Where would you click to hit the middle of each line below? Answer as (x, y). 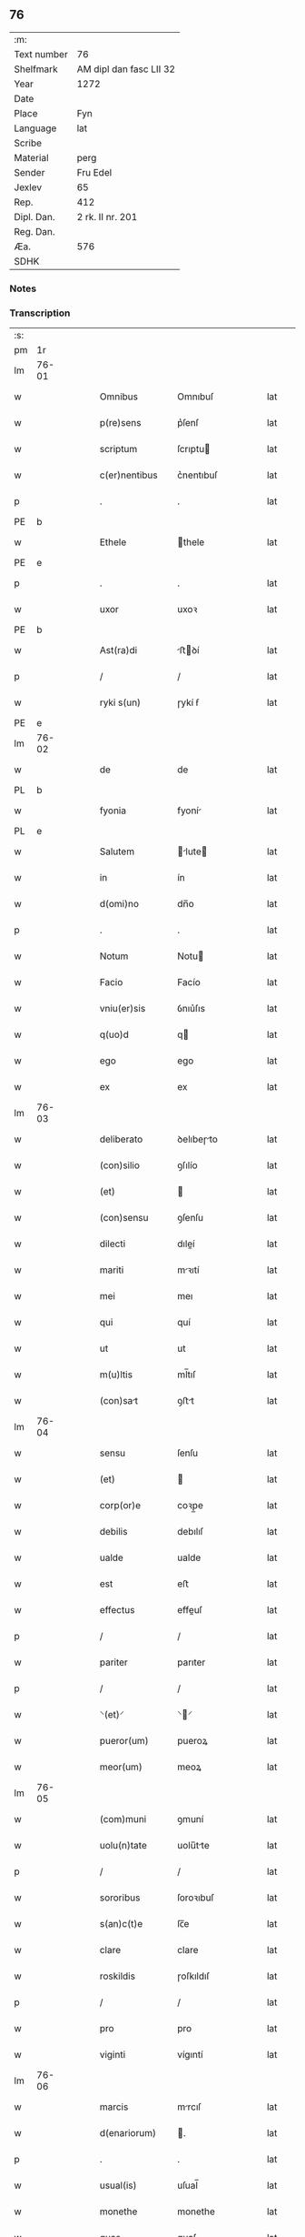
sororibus (120, 1898)
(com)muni (123, 1819)
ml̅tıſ (187, 1375)
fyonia (113, 811)
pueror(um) (124, 1741)
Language (35, 128)
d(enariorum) (128, 2133)
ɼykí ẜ (188, 702)
